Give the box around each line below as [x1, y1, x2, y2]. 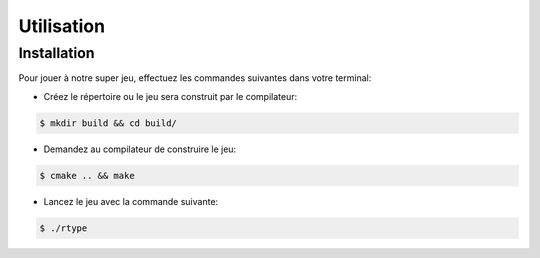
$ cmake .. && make [39, 170, 135, 181]
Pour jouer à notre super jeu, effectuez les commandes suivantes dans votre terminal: [18, 72, 372, 84]
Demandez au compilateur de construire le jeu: [43, 143, 237, 155]
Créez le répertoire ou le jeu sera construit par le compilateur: [43, 90, 298, 102]
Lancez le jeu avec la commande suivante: [43, 195, 219, 207]
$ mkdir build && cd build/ [39, 117, 177, 129]
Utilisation [18, 15, 105, 37]
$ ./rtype [39, 222, 88, 234]
